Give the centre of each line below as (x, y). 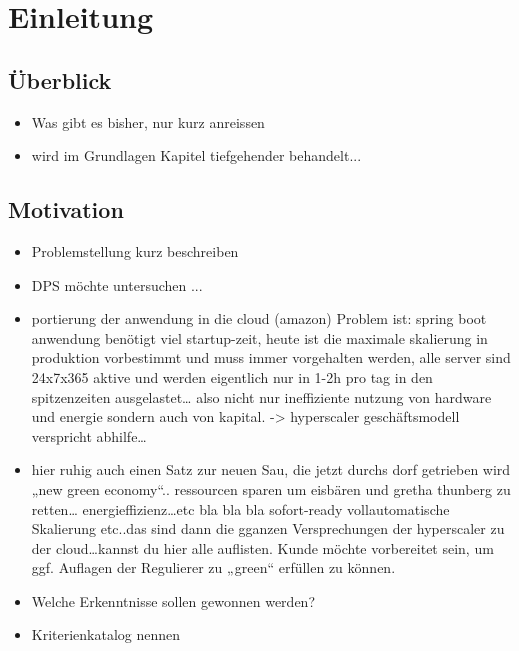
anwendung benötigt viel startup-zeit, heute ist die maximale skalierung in (259, 337)
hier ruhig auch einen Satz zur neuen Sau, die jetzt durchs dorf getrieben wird (271, 469)
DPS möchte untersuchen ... (117, 284)
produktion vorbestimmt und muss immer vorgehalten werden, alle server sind (271, 357)
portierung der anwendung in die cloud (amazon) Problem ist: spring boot (259, 318)
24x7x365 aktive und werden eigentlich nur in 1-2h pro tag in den (232, 376)
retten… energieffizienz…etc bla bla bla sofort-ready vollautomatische (240, 508)
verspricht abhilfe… (89, 435)
